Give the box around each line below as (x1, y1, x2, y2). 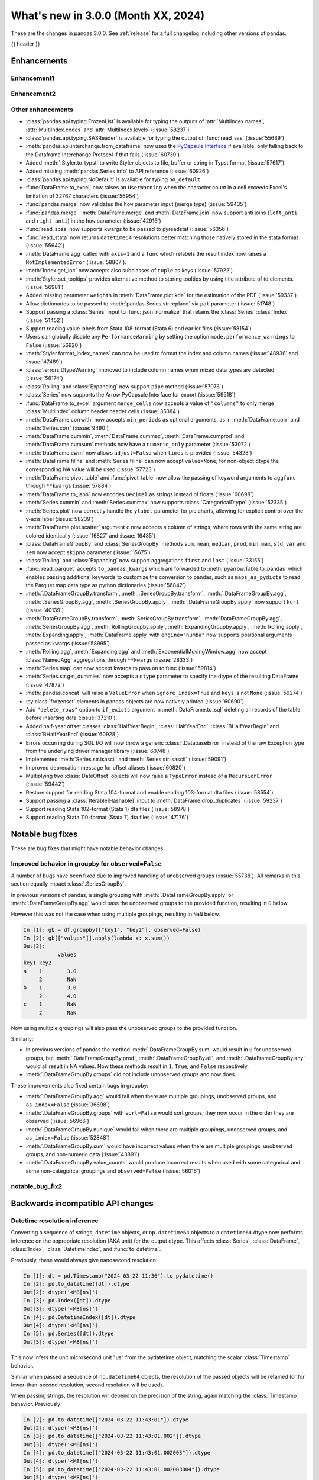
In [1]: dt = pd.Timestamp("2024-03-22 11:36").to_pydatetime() (23, 1272, 214, 1279)
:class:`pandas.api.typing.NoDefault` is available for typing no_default (25, 175, 201, 183)
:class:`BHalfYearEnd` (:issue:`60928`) (25, 731, 119, 738)
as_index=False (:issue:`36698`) (25, 1101, 110, 1108)
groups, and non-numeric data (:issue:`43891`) (25, 1150, 140, 1157)
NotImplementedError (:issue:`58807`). (25, 258, 127, 266)
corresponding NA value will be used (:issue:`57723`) (25, 465, 156, 473)
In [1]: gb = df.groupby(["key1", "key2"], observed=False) (23, 926, 201, 933)
